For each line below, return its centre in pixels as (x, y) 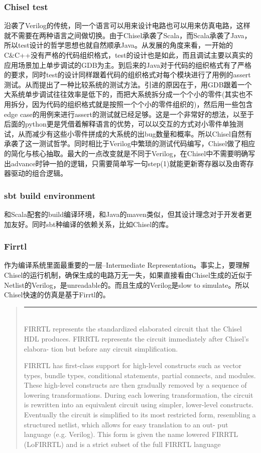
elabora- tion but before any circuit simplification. (101, 348)
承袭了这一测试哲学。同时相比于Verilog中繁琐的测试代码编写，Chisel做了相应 (130, 143)
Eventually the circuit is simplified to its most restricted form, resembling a (140, 415)
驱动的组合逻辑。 (39, 173)
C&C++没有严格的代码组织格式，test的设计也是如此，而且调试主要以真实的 (128, 55)
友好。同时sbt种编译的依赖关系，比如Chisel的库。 (92, 224)
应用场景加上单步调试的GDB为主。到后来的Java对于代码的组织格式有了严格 (128, 65)
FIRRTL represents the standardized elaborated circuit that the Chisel (133, 329)
